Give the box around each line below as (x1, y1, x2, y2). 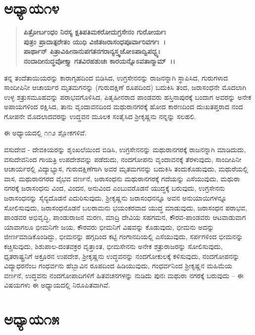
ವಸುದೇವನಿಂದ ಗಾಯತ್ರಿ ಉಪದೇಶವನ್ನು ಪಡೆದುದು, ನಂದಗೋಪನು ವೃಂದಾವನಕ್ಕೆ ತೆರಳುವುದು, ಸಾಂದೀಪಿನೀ (4, 154, 242, 164)
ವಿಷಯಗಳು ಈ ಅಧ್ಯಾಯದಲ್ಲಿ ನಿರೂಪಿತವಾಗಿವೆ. (4, 280, 110, 290)
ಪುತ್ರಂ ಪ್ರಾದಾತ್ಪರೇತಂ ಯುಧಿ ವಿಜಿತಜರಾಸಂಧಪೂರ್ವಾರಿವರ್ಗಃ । (23, 36, 166, 46)
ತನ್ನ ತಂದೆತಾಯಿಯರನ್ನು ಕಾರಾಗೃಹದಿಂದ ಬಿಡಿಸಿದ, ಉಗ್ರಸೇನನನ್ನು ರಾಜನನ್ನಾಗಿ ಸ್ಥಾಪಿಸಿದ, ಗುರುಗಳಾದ (4, 72, 228, 83)
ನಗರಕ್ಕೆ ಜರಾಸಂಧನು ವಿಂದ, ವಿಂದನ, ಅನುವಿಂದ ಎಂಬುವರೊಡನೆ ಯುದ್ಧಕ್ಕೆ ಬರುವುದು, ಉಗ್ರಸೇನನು (4, 183, 225, 193)
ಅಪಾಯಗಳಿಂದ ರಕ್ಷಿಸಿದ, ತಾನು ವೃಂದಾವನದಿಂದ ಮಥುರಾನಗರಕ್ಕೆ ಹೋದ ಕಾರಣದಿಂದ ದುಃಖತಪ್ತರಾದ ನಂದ (4, 101, 243, 112)
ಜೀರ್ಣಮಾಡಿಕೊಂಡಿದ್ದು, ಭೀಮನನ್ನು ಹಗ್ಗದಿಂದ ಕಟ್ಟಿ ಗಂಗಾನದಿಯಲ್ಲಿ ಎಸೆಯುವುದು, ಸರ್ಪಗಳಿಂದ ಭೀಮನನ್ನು (4, 231, 243, 242)
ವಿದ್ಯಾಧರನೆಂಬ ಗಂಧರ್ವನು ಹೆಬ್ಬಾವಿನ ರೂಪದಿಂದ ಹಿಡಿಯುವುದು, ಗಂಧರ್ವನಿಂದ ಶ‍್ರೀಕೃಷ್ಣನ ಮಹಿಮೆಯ (4, 260, 232, 271)
